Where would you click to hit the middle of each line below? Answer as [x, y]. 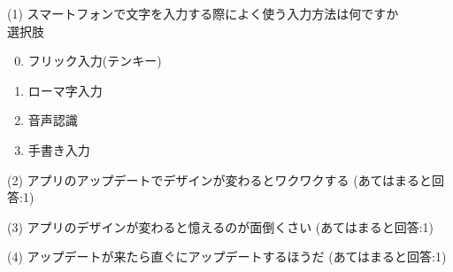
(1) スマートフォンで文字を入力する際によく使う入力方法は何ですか [203, 13]
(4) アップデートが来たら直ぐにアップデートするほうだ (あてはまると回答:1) [227, 256]
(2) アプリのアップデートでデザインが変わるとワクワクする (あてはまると [220, 179]
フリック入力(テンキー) [95, 61]
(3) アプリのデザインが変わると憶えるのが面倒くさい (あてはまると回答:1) [221, 226]
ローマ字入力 [65, 90]
